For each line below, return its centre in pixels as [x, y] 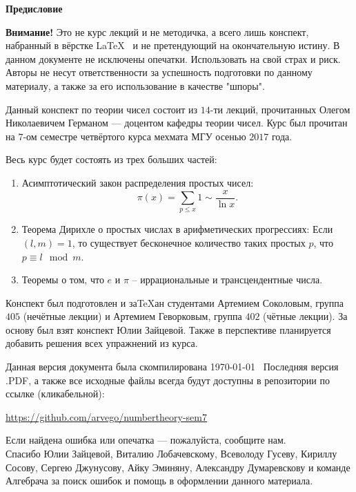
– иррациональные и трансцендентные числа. [227, 280]
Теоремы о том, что [63, 280]
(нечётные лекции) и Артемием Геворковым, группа [132, 316]
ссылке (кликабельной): [55, 394]
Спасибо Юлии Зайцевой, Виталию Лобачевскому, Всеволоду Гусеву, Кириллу [171, 454]
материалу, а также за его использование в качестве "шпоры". [135, 85]
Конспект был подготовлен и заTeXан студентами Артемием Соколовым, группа [175, 302]
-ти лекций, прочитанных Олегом [280, 109]
